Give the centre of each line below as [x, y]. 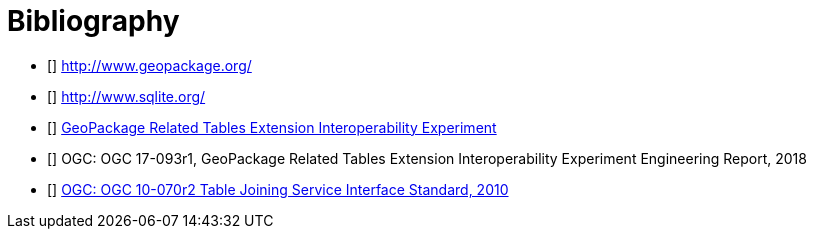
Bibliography [93, 21]
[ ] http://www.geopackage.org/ [149, 65]
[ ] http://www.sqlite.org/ [126, 96]
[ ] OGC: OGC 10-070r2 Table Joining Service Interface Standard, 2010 [278, 189]
